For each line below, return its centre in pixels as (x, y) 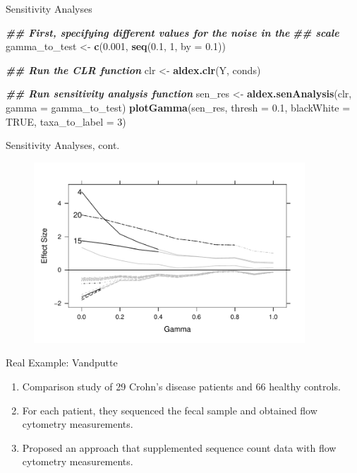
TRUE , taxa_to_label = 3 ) (66, 121)
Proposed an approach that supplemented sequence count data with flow (179, 447)
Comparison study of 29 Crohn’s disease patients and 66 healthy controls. (181, 386)
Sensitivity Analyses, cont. (63, 145)
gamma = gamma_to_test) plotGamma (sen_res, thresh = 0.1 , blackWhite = (178, 107)
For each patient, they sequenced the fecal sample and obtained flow (170, 410)
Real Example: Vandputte (62, 363)
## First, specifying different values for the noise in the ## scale (173, 32)
